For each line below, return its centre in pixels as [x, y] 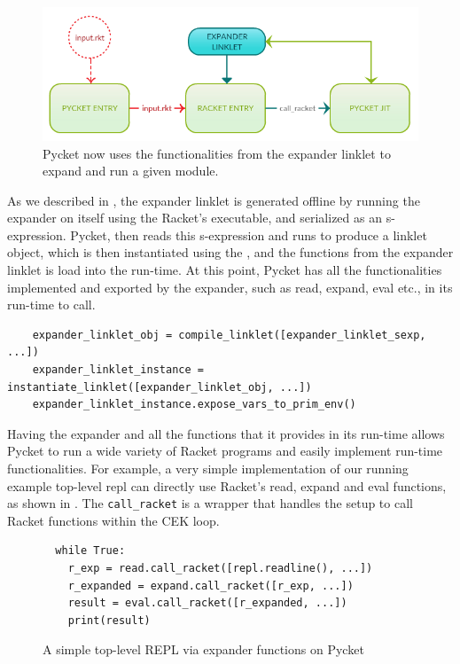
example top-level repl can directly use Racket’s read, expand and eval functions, [227, 485]
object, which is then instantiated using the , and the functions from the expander [230, 252]
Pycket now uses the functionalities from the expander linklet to [217, 153]
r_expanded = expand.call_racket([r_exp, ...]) [211, 586]
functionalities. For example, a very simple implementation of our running [208, 469]
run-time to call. [51, 305]
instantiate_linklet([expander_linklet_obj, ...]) [160, 387]
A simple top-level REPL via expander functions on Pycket [203, 649]
